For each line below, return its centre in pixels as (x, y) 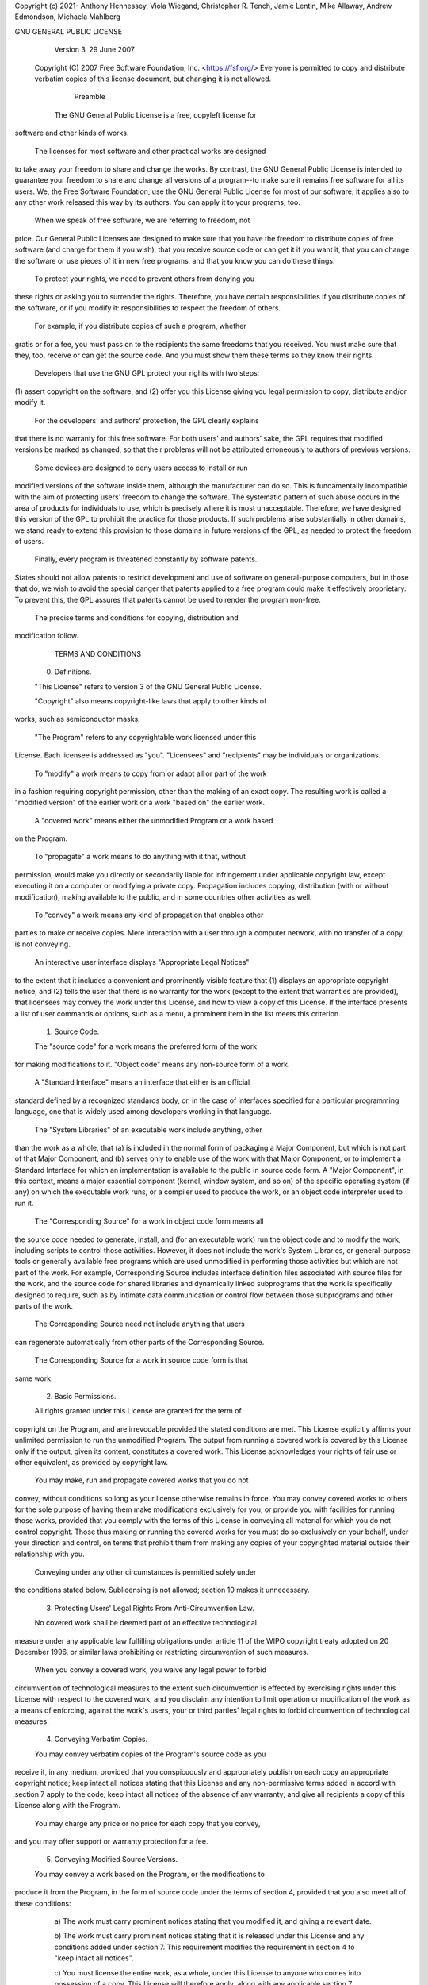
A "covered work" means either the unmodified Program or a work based (154, 820)
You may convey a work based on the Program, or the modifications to (150, 1874)
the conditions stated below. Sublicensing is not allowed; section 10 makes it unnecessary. (162, 1590)
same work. (34, 1378)
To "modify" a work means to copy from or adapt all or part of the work (151, 773)
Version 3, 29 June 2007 (94, 50)
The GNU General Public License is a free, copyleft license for (155, 114)
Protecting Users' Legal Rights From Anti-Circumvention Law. (155, 1608)
